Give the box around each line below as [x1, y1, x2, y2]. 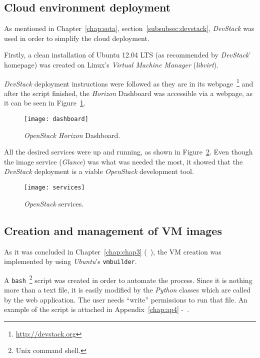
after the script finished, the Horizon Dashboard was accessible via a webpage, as [4, 87, 252, 98]
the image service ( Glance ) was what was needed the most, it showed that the [4, 156, 243, 166]
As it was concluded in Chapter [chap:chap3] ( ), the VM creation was [4, 246, 221, 256]
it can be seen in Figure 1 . [4, 97, 85, 108]
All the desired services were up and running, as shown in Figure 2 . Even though [4, 146, 253, 157]
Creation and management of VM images [4, 222, 222, 238]
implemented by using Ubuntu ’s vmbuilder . [4, 256, 137, 266]
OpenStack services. [24, 198, 84, 208]
